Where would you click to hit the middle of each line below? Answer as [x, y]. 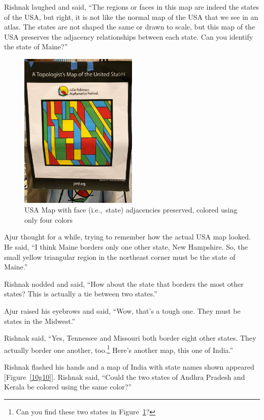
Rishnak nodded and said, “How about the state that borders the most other [124, 283]
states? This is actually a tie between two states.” [81, 294]
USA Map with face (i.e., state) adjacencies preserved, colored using [131, 210]
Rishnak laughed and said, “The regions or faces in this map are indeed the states [132, 7]
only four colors [49, 219]
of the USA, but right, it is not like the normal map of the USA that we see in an [131, 17]
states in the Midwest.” [40, 321]
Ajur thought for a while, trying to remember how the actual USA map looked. [127, 237]
